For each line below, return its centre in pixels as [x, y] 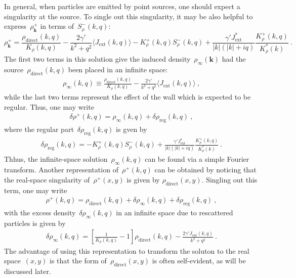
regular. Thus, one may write [49, 106]
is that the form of [78, 261]
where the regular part [39, 129]
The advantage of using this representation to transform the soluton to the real [127, 250]
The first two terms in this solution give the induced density [97, 59]
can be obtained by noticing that [205, 170]
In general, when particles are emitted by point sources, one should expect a [122, 6]
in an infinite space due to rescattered [175, 213]
